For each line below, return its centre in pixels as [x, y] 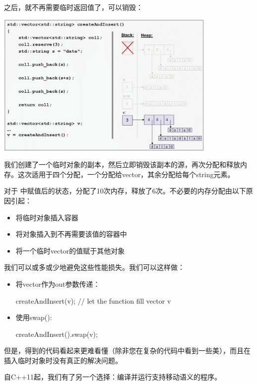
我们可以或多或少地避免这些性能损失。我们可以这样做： [94, 267]
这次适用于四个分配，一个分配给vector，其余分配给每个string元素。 [126, 174]
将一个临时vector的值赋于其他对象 [70, 250]
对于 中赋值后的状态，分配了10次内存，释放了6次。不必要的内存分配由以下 [125, 191]
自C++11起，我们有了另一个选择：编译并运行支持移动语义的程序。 [113, 377]
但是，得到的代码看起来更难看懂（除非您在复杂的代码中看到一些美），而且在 [127, 351]
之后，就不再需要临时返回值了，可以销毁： [73, 7]
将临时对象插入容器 [47, 217]
